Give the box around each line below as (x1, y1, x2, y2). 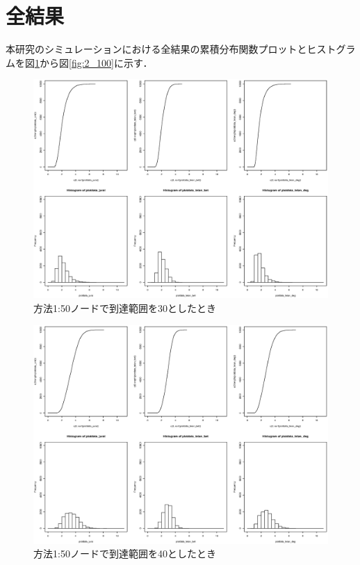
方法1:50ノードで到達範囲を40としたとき (33, 546, 216, 561)
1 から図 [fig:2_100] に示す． (35, 55, 153, 69)
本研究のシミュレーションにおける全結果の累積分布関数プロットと (6, 42, 307, 56)
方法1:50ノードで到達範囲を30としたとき (33, 301, 216, 315)
